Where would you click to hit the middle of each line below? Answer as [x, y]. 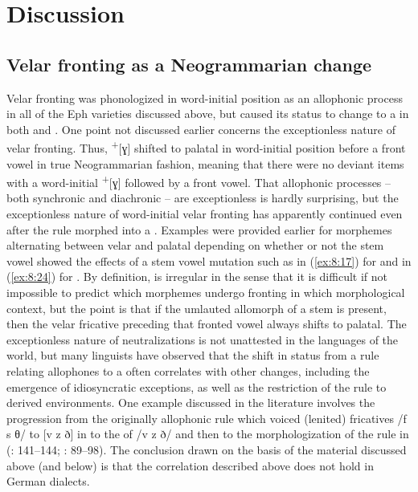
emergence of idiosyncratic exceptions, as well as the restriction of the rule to [197, 386]
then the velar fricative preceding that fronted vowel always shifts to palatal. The [207, 324]
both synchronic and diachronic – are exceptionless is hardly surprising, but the [203, 198]
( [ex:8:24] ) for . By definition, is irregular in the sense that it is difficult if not [197, 276]
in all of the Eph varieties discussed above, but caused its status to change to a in [208, 114]
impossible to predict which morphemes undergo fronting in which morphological [206, 293]
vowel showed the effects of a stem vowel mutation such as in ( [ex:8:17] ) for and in [209, 260]
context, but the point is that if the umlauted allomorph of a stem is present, [197, 308]
